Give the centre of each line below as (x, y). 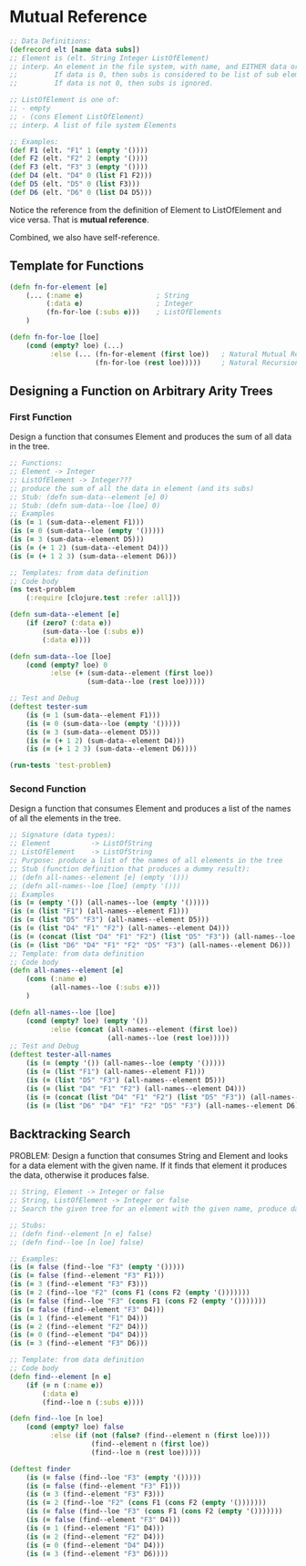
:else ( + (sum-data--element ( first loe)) (132, 673)
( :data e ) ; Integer (120, 304)
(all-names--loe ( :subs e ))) (105, 988)
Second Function (48, 789)
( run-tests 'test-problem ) (61, 766)
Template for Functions (76, 266)
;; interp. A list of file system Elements (93, 125)
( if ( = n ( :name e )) (65, 1385)
